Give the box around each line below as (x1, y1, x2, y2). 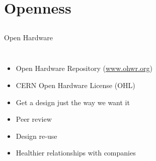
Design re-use (16, 130, 57, 141)
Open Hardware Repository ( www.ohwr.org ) (16, 63, 152, 73)
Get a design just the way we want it (16, 97, 130, 107)
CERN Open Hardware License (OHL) (16, 79, 135, 90)
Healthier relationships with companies (16, 147, 136, 158)
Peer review (16, 114, 52, 124)
